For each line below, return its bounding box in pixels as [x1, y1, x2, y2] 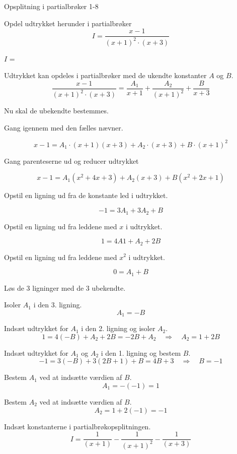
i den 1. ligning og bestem [101, 347, 181, 358]
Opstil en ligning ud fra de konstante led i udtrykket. [4, 190, 168, 201]
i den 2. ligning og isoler [81, 323, 155, 334]
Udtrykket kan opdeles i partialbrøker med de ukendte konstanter [4, 70, 207, 81]
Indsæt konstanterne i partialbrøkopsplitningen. [4, 421, 151, 431]
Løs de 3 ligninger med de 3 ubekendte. [4, 282, 126, 293]
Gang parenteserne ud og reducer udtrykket [4, 155, 139, 166]
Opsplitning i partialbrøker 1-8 [4, 1, 99, 11]
